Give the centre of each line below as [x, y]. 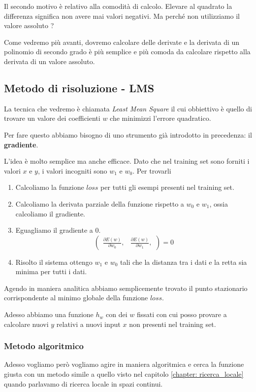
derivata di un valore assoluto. [49, 61]
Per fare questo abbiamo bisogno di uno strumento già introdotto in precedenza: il [128, 134]
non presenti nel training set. [173, 324]
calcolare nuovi [26, 324]
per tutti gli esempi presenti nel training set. [167, 187]
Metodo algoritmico [44, 346]
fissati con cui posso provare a [182, 314]
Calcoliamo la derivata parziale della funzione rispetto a [100, 203]
